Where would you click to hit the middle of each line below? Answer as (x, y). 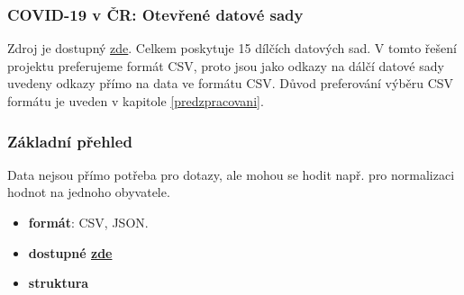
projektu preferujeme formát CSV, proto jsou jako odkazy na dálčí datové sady (226, 65)
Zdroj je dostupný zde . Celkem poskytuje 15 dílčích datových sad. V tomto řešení (232, 48)
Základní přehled (70, 141)
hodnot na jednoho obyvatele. (89, 192)
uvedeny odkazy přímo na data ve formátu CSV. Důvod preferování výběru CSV (231, 83)
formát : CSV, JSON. (88, 222)
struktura (59, 283)
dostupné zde (70, 252)
